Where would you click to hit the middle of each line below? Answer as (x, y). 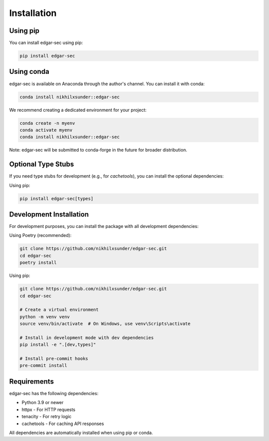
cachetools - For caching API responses (63, 424)
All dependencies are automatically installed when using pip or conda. (81, 433)
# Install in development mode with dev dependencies (87, 337)
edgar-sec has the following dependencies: (54, 393)
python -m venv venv (45, 317)
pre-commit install (43, 366)
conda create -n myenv (47, 123)
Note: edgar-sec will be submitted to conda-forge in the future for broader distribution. (98, 150)
